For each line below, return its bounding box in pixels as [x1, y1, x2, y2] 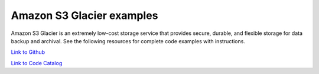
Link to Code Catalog [11, 59, 63, 66]
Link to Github [11, 49, 45, 56]
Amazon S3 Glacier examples [11, 9, 158, 22]
